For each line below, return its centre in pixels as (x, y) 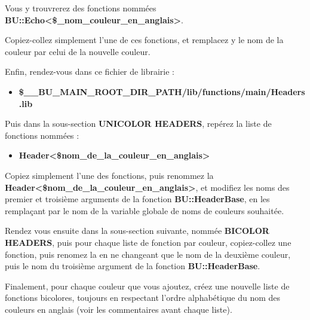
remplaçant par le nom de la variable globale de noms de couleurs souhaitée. (145, 210)
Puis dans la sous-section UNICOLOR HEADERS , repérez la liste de (138, 124)
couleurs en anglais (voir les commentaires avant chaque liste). (119, 309)
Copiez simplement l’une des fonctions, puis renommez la (109, 175)
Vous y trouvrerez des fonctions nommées (81, 8)
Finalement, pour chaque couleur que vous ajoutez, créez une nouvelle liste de (147, 286)
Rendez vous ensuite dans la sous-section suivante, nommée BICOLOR (137, 231)
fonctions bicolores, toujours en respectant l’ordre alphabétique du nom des (143, 298)
